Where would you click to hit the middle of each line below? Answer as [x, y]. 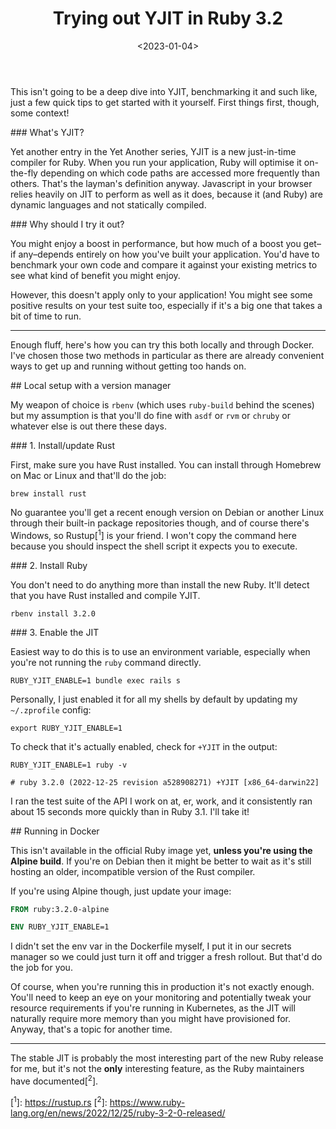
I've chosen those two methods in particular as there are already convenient [167, 355]
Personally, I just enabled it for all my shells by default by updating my [154, 699]
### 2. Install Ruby [49, 565]
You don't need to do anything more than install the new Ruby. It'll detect [160, 584]
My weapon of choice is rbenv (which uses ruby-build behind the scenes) [162, 404]
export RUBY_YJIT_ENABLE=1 [66, 728]
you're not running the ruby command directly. [106, 662]
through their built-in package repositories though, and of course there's [160, 523]
